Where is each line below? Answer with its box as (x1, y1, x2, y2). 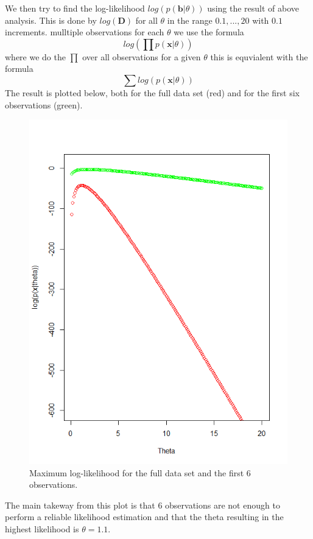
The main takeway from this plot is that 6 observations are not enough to (5, 498, 280, 511)
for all (135, 13, 158, 26)
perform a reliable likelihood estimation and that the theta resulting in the (5, 510, 284, 523)
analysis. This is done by (5, 13, 97, 26)
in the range (167, 13, 213, 26)
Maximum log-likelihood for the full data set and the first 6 (29, 466, 251, 479)
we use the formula (174, 26, 244, 38)
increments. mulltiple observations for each (5, 26, 164, 38)
